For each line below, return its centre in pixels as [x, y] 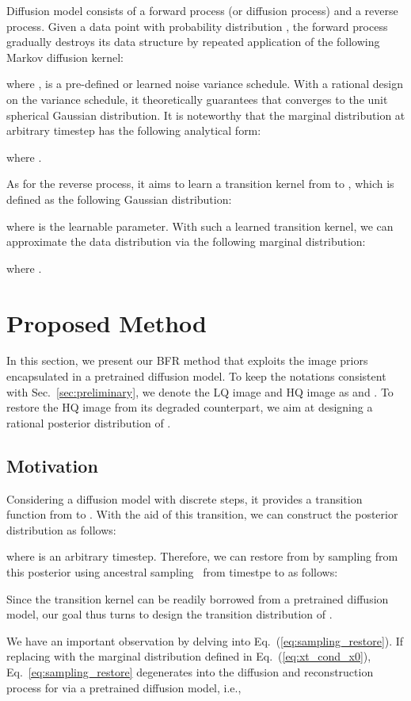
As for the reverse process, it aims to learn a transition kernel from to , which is [200, 184]
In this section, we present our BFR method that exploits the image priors [187, 360]
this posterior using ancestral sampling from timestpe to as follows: [172, 571]
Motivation [52, 465]
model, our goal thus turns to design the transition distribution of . [169, 614]
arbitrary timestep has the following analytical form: [134, 130]
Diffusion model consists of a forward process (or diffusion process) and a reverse [202, 10]
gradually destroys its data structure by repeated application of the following [193, 42]
